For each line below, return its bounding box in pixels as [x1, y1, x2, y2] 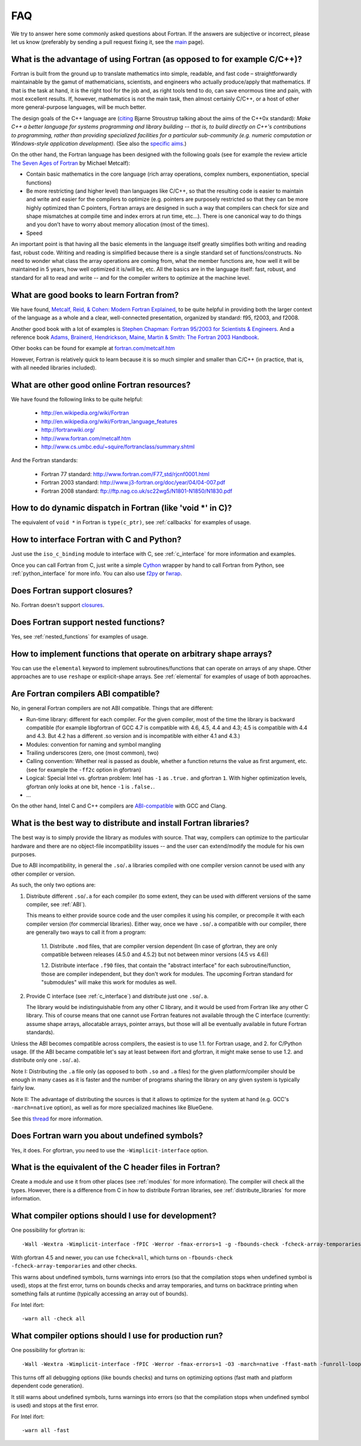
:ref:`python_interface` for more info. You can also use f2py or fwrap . [11, 570, 182, 577]
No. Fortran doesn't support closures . [11, 602, 105, 608]
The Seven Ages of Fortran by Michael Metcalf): [11, 159, 131, 167]
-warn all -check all [22, 1315, 85, 1322]
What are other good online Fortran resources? [11, 380, 191, 390]
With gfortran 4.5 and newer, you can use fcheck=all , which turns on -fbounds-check [11, 1253, 233, 1261]
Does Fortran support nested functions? [11, 617, 165, 627]
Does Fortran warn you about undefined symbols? [11, 1131, 203, 1141]
